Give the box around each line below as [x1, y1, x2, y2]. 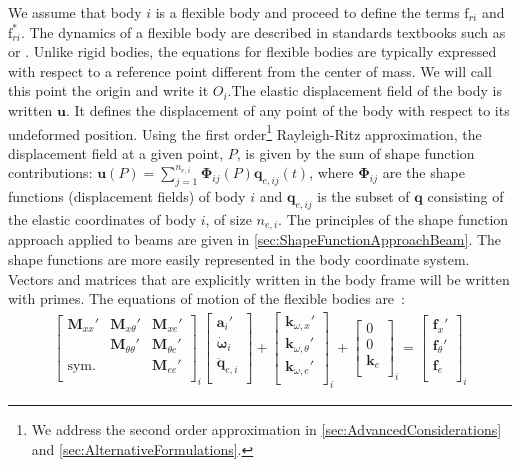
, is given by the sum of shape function [236, 142, 475, 163]
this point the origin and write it [8, 80, 209, 101]
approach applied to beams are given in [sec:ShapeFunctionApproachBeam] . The [8, 229, 502, 250]
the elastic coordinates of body [8, 209, 197, 229]
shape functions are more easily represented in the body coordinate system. [8, 249, 470, 270]
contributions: [8, 162, 93, 183]
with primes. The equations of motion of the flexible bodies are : [8, 288, 405, 309]
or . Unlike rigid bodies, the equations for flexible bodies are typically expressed [8, 41, 497, 62]
